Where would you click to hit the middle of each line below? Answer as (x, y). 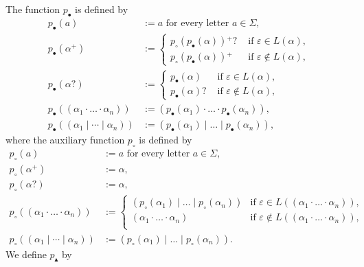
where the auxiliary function (65, 140)
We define (26, 254)
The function (33, 9)
